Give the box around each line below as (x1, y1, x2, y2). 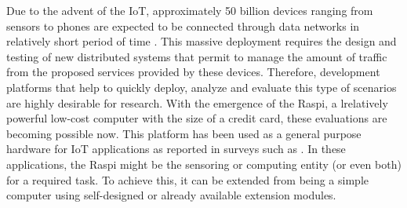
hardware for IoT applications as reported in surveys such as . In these (6, 140, 346, 157)
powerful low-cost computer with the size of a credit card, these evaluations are (6, 110, 387, 126)
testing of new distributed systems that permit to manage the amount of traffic (6, 48, 387, 64)
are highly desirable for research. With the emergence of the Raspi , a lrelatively (6, 94, 388, 111)
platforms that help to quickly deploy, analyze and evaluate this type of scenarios (6, 78, 397, 95)
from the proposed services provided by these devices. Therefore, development (6, 64, 380, 80)
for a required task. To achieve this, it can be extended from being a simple (6, 171, 369, 188)
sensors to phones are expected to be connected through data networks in (6, 17, 360, 34)
